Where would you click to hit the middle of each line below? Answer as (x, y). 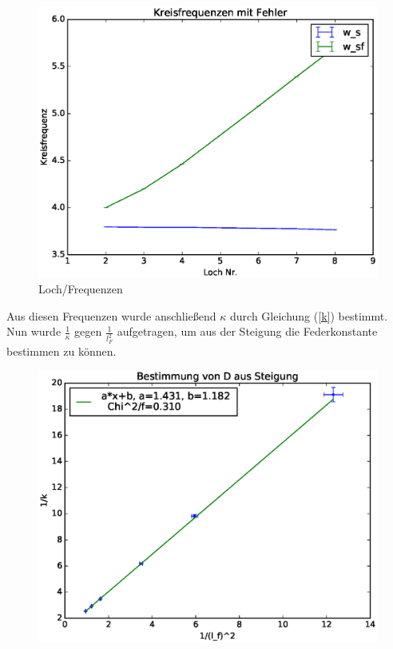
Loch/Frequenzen (81, 289)
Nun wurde (34, 331)
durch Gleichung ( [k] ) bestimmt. (309, 315)
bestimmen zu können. (62, 350)
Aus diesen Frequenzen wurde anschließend (111, 315)
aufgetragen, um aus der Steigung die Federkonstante (247, 331)
